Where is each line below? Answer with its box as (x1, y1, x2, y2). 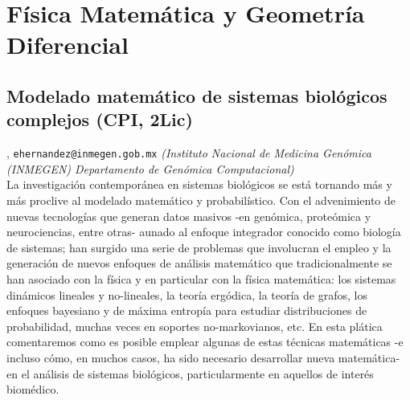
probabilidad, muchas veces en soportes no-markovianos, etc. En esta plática (6, 317, 383, 334)
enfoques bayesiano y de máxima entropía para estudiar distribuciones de (6, 302, 367, 319)
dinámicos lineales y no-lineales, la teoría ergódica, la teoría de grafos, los (6, 286, 367, 303)
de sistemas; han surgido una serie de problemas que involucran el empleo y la (6, 239, 392, 255)
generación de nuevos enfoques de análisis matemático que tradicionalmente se (6, 255, 392, 271)
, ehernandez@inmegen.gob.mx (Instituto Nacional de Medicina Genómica (6, 145, 371, 161)
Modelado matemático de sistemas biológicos (6, 83, 387, 108)
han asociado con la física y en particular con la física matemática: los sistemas (6, 270, 396, 287)
